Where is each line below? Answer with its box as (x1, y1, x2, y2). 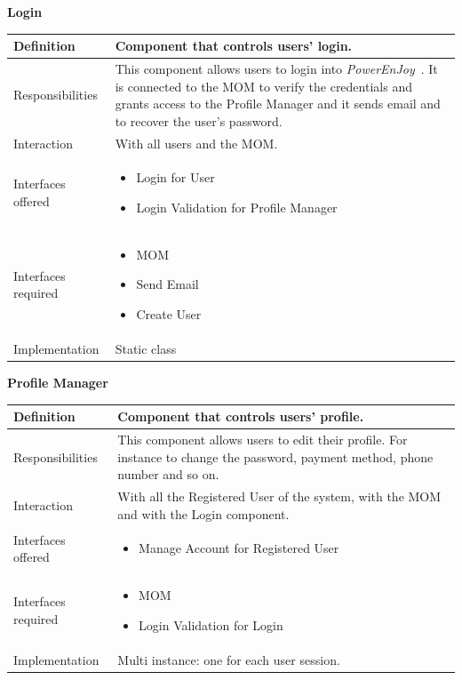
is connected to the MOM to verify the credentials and (115, 76, 412, 95)
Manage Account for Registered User (139, 539, 339, 557)
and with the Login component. (117, 504, 290, 523)
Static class (115, 339, 177, 357)
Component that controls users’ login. (115, 36, 353, 55)
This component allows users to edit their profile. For (117, 429, 408, 448)
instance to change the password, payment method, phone (117, 447, 434, 466)
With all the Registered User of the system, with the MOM (117, 486, 442, 505)
